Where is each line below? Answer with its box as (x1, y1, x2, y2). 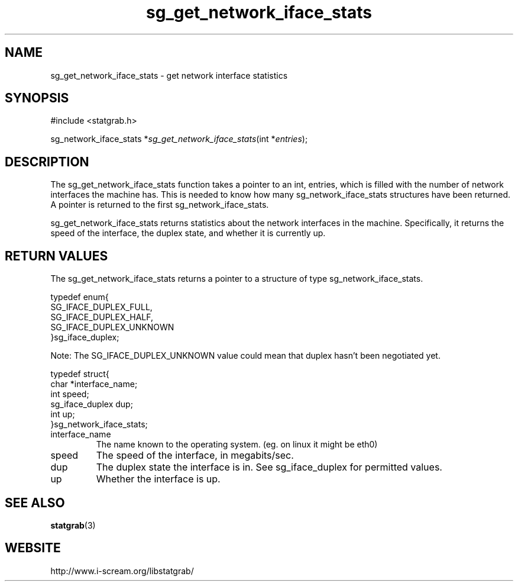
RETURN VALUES (5, 248, 108, 263)
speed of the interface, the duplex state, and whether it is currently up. (50, 228, 326, 239)
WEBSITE (5, 540, 61, 556)
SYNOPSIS (5, 91, 69, 106)
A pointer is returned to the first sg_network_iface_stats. (50, 199, 269, 210)
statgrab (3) (50, 520, 96, 530)
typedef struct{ (50, 369, 109, 379)
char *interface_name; (50, 379, 138, 389)
